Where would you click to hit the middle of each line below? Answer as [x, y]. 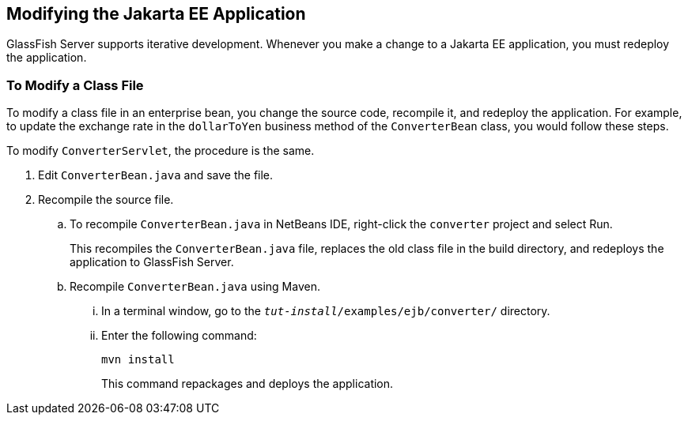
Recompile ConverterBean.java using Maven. [195, 287]
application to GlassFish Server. [152, 262]
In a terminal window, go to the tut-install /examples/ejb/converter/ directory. [326, 311]
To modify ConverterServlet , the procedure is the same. [161, 151]
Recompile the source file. [106, 200]
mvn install [138, 360]
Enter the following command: [179, 336]
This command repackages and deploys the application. [248, 384]
